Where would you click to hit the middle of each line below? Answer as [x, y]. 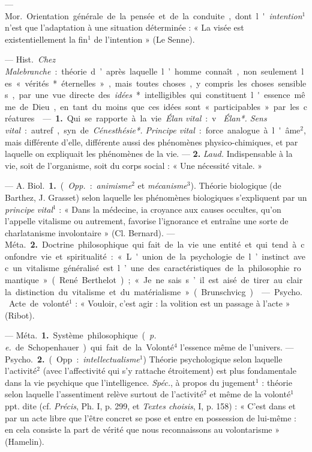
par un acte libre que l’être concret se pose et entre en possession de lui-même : [151, 417]
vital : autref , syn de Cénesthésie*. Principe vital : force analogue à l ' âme [153, 130]
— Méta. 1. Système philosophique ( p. [81, 335]
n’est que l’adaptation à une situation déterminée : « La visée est [124, 27]
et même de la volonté [250, 394]
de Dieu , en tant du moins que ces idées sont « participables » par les [159, 106]
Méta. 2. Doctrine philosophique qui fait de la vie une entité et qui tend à [151, 244]
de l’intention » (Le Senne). [144, 39]
